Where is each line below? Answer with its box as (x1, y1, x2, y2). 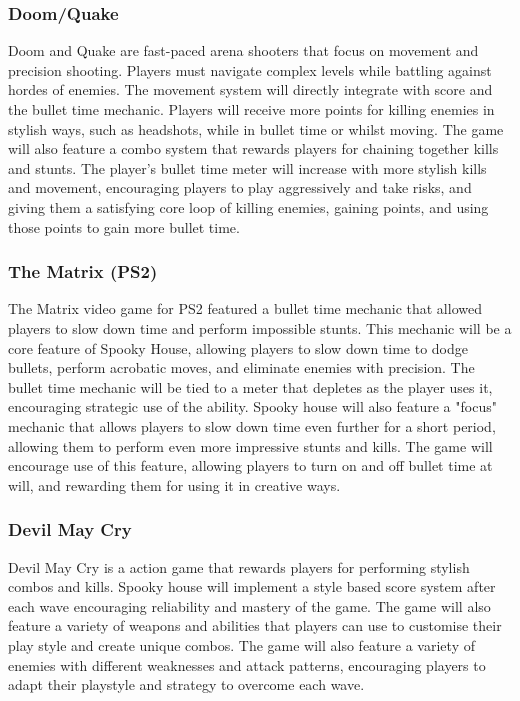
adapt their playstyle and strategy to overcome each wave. (8, 674, 365, 695)
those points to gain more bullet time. (8, 216, 240, 237)
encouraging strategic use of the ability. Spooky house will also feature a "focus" (8, 396, 497, 417)
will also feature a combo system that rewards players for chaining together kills (8, 138, 499, 159)
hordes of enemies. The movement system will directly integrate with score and (8, 79, 493, 100)
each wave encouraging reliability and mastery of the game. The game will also (8, 595, 491, 616)
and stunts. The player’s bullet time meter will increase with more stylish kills (8, 157, 487, 178)
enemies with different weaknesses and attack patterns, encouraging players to (8, 654, 486, 675)
